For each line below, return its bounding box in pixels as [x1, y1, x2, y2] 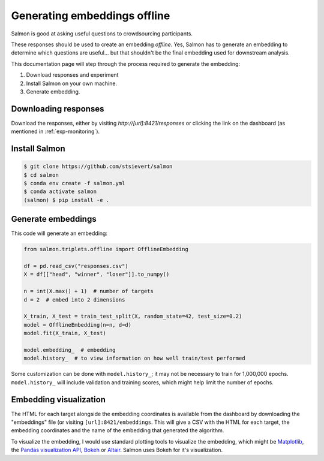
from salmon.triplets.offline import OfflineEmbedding [23, 246, 188, 253]
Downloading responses [11, 104, 104, 114]
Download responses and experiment [26, 71, 119, 79]
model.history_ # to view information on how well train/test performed [23, 355, 245, 362]
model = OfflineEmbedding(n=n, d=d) [23, 321, 132, 328]
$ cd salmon [23, 171, 59, 178]
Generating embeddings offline [11, 9, 170, 22]
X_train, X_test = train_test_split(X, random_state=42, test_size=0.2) [23, 313, 242, 320]
